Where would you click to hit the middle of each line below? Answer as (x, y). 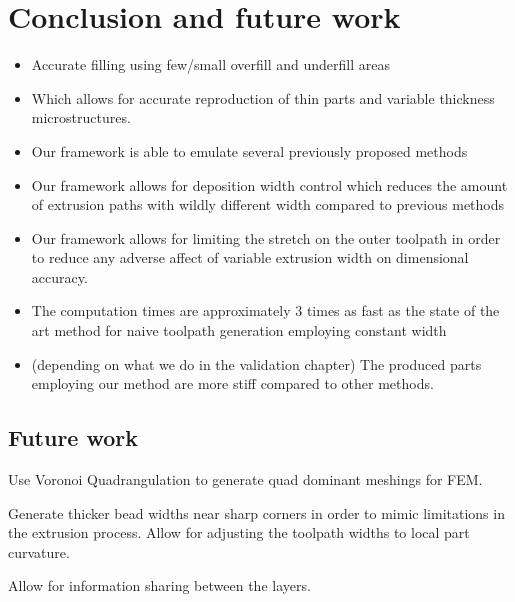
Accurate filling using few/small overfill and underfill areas (210, 64)
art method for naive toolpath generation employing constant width (239, 330)
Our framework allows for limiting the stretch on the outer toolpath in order (266, 237)
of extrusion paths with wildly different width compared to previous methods (268, 204)
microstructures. (81, 117)
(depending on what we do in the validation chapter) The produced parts (256, 363)
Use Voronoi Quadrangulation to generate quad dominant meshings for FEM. (245, 479)
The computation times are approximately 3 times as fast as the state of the (265, 310)
